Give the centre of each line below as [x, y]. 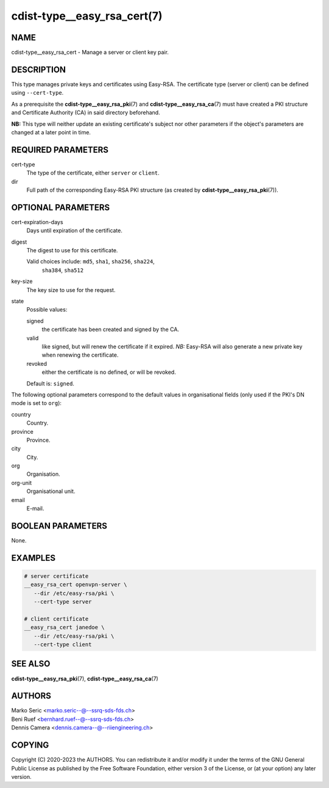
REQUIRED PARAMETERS [60, 150]
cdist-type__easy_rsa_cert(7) [87, 16]
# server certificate [56, 576]
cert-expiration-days [37, 222]
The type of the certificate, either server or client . [93, 173]
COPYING [30, 745]
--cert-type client [63, 645]
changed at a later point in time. [51, 132]
